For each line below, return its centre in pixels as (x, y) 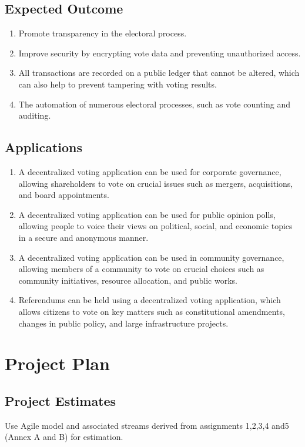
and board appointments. (64, 195)
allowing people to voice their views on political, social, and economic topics (155, 226)
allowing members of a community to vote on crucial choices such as (141, 269)
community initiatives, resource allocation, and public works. (128, 280)
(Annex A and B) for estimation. (64, 437)
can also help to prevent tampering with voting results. (118, 84)
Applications (44, 147)
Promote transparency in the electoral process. (103, 33)
